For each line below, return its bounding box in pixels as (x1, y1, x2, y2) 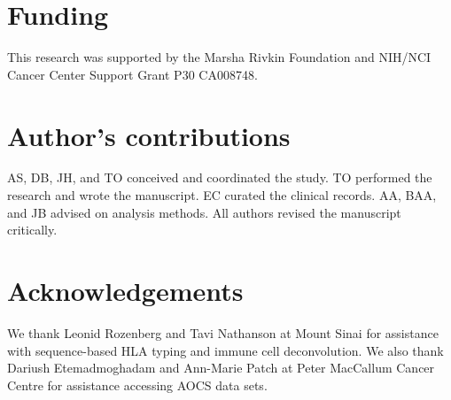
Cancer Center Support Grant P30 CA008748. (7, 65, 258, 83)
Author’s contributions (7, 117, 291, 153)
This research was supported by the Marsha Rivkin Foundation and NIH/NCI (7, 48, 432, 66)
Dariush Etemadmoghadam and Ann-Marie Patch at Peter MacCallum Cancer (7, 358, 435, 377)
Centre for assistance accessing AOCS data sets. (7, 375, 268, 394)
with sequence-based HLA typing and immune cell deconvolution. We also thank (7, 341, 444, 359)
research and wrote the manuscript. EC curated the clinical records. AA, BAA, (7, 186, 437, 204)
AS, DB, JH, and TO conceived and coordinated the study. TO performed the (7, 168, 432, 187)
